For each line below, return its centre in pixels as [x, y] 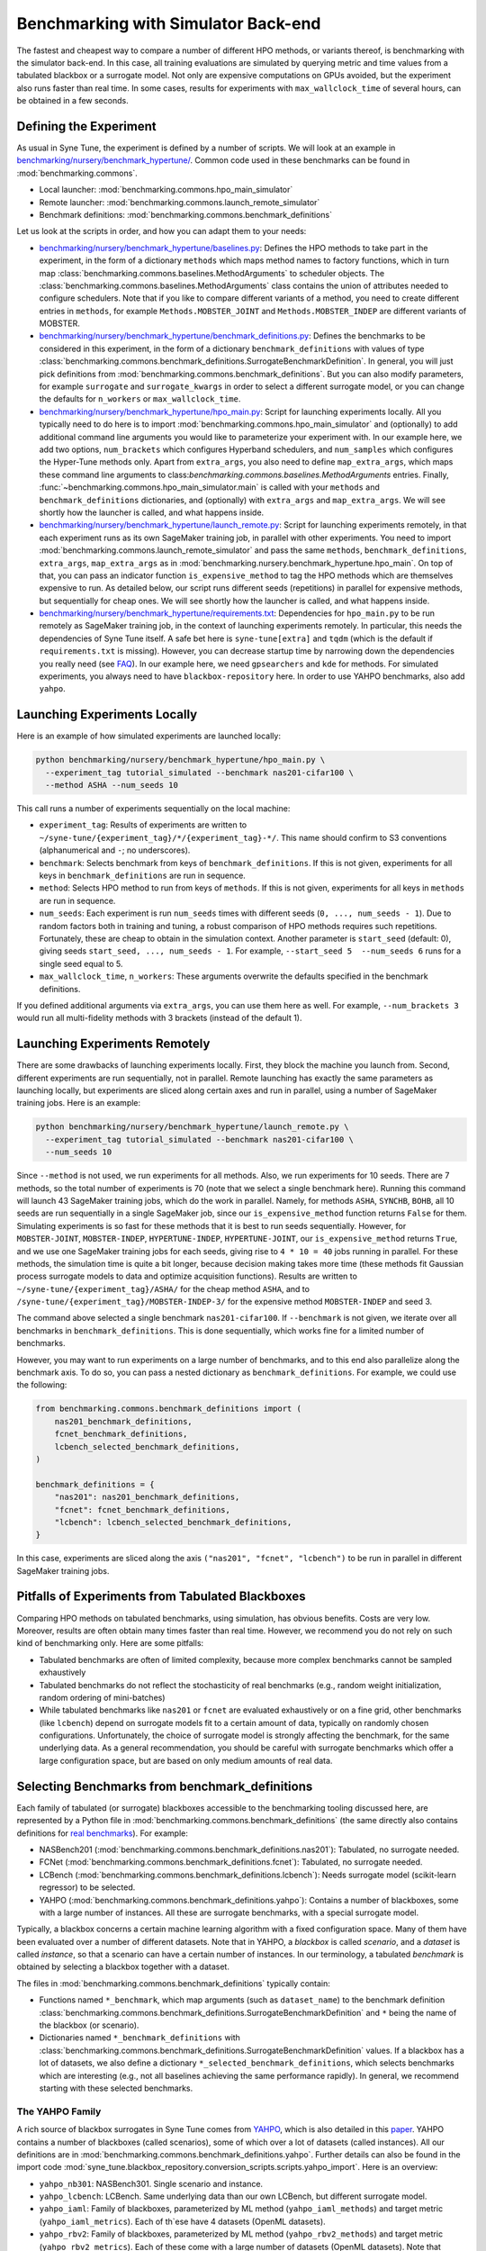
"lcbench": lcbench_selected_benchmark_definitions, [173, 1522]
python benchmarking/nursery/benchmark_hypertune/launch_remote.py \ [192, 1127]
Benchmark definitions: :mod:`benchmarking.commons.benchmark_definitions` [186, 214]
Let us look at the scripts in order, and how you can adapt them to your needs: [162, 231]
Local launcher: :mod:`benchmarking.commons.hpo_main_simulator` [166, 190]
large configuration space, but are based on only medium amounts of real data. [186, 1760]
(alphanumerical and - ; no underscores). [115, 850]
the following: [42, 1385]
